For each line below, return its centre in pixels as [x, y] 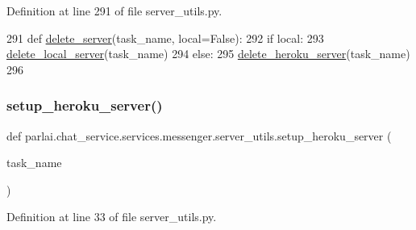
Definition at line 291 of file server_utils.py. [114, 10]
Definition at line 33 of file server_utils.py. [112, 217]
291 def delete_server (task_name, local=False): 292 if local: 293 [165, 38]
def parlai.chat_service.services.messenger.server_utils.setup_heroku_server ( [199, 135]
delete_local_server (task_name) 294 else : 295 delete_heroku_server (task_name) [208, 54]
